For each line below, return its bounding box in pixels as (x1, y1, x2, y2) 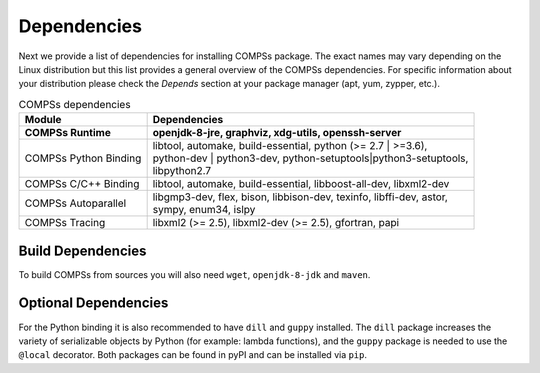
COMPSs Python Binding (24, 151, 142, 165)
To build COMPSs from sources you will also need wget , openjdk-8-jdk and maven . (18, 268, 371, 280)
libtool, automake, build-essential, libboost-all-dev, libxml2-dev (152, 177, 450, 191)
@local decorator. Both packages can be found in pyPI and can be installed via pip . (18, 349, 368, 361)
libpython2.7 (152, 164, 212, 178)
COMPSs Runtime (24, 126, 112, 140)
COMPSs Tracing (24, 216, 106, 230)
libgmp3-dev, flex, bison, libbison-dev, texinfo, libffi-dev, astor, (152, 190, 449, 204)
